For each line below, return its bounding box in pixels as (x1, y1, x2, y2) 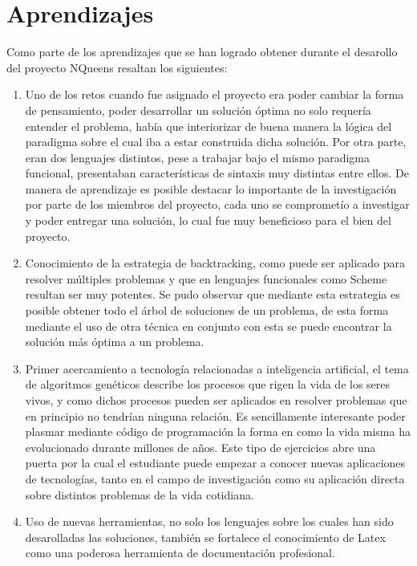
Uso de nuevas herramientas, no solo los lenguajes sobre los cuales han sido (25, 513, 394, 530)
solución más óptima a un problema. (25, 333, 204, 350)
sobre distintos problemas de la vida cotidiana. (25, 486, 254, 503)
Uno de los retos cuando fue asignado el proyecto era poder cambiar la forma (25, 86, 404, 103)
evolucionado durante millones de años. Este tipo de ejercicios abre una (25, 438, 376, 455)
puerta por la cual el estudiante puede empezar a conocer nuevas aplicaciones (25, 454, 406, 471)
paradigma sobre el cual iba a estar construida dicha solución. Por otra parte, (25, 133, 407, 150)
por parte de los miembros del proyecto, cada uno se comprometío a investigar (25, 196, 410, 213)
